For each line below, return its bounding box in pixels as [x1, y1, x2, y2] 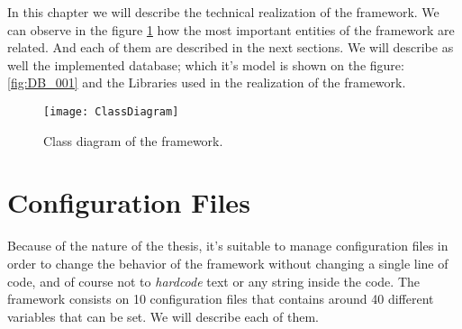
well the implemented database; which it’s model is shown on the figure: [7, 55, 404, 74]
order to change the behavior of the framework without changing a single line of [7, 253, 448, 272]
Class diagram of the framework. [43, 131, 223, 150]
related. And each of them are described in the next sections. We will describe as [7, 38, 454, 57]
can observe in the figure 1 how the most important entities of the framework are [7, 20, 455, 39]
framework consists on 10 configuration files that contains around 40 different [7, 289, 434, 308]
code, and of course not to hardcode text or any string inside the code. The [7, 271, 420, 290]
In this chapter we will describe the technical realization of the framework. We [7, 3, 439, 21]
